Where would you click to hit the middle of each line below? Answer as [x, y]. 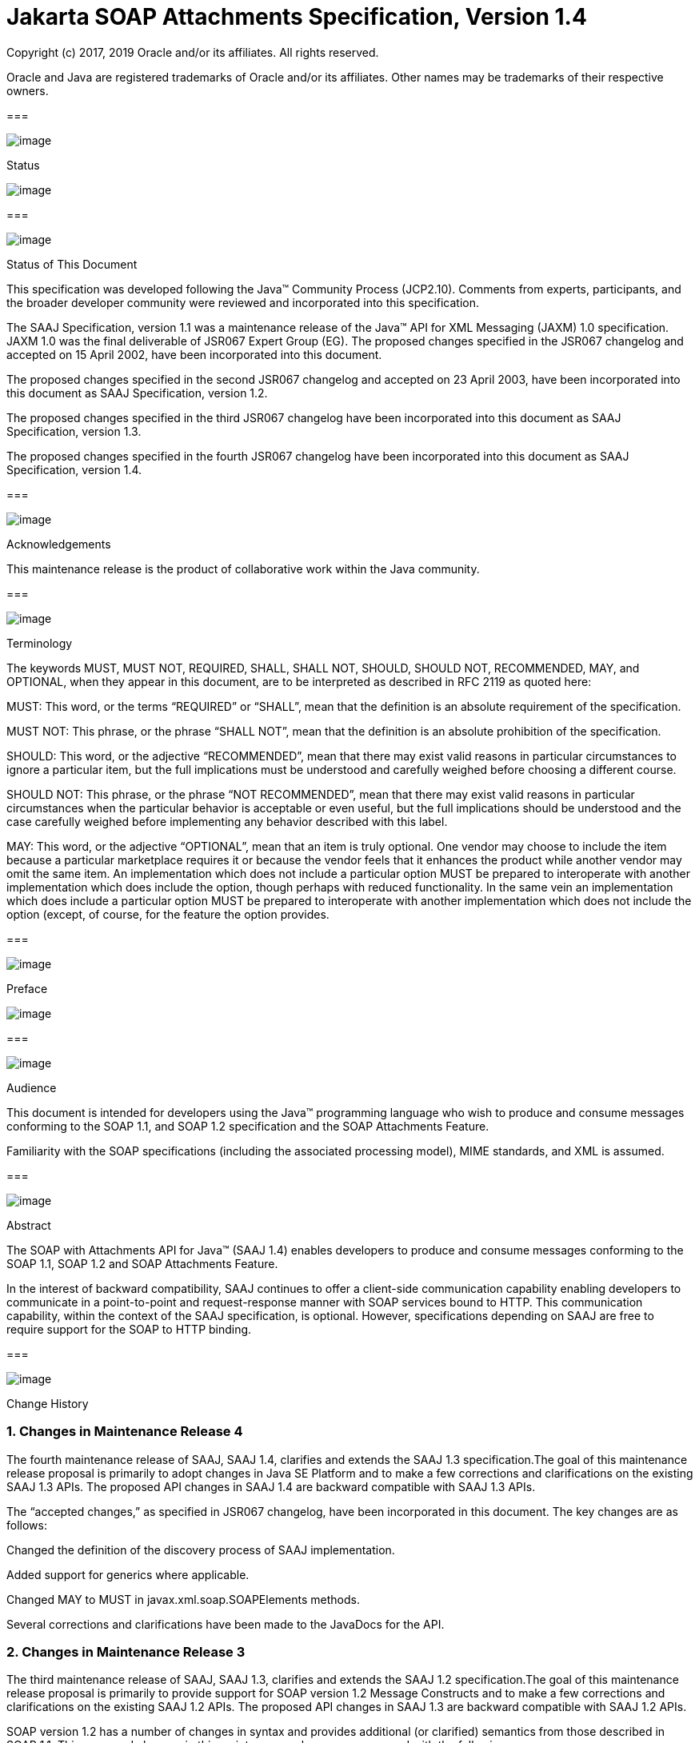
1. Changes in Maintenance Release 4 [125, 1432]
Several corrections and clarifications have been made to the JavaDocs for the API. [226, 1624]
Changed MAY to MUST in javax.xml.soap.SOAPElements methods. [183, 1599]
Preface [27, 988]
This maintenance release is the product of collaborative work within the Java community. [243, 568]
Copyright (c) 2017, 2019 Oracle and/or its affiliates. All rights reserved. [193, 52]
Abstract [29, 1225]
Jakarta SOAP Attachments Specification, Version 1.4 [297, 17]
